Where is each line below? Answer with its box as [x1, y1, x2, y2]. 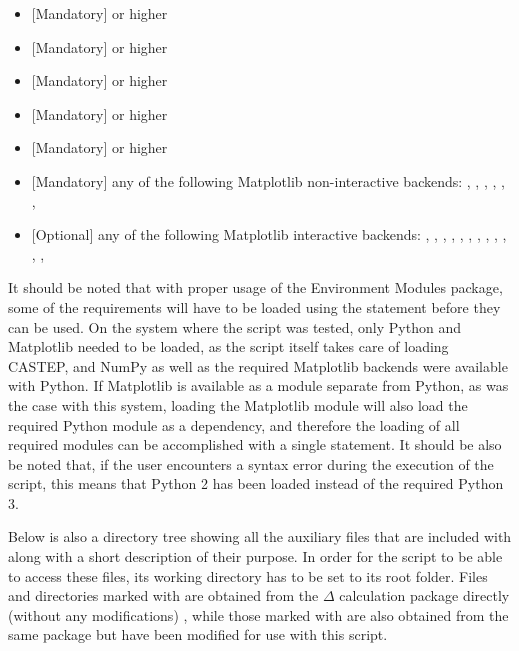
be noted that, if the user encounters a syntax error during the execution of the [8, 453, 494, 474]
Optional [35, 224, 90, 245]
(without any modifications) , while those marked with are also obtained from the [8, 604, 509, 625]
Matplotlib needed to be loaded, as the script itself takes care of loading [8, 336, 449, 357]
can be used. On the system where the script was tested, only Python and [8, 316, 461, 337]
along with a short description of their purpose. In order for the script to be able [8, 546, 503, 567]
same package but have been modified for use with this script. [8, 624, 388, 645]
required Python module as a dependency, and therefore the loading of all [8, 414, 460, 435]
